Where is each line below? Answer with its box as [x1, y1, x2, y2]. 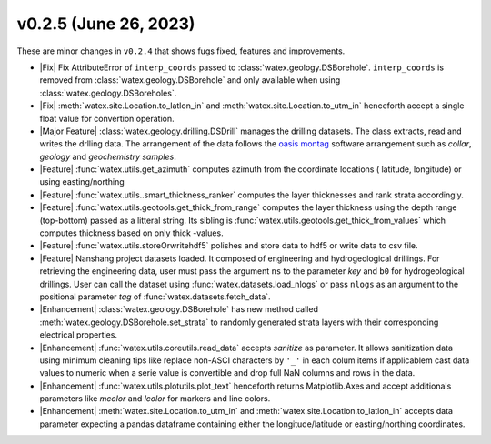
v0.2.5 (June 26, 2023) [16, 14, 195, 34]
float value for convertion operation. [39, 113, 175, 124]
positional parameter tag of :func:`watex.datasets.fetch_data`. [39, 291, 272, 302]
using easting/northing [39, 177, 125, 187]
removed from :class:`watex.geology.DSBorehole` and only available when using [39, 75, 341, 86]
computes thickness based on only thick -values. [39, 227, 224, 238]
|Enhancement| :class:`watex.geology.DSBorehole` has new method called [39, 304, 318, 315]
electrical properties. [39, 329, 118, 340]
